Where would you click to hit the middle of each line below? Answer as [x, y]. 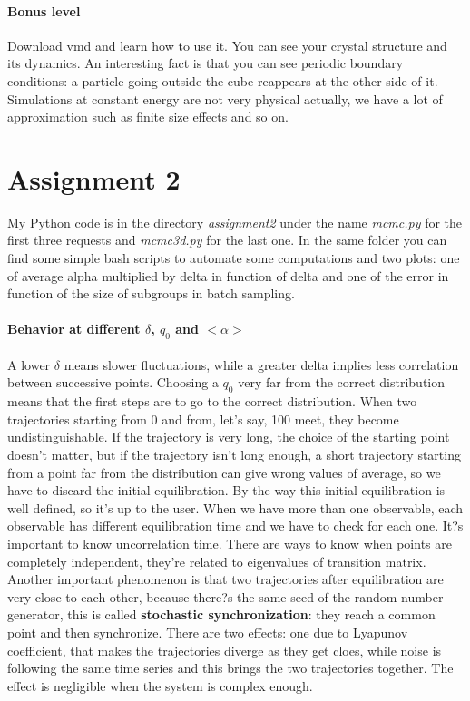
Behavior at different [74, 329]
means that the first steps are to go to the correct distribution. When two [212, 401]
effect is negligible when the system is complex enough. [160, 685]
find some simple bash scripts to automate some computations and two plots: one [234, 258]
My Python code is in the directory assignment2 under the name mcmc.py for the [235, 222]
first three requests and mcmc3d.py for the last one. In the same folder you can [227, 240]
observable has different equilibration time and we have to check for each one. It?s [235, 526]
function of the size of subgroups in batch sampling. [151, 293]
